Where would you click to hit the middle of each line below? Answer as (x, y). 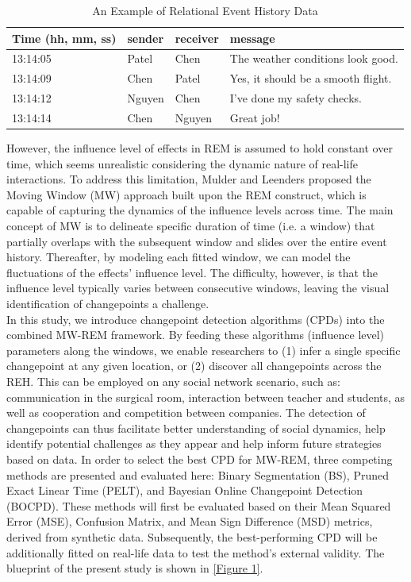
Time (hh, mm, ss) (64, 38)
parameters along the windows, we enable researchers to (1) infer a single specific (204, 350)
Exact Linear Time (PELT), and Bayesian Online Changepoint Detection (185, 490)
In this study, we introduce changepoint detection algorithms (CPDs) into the (196, 319)
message (252, 38)
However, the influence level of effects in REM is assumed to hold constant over (200, 148)
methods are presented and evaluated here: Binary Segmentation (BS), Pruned (198, 474)
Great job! (255, 117)
